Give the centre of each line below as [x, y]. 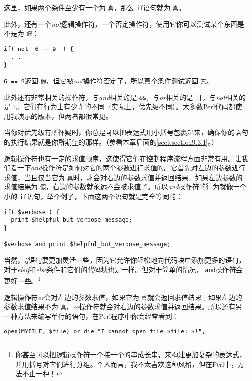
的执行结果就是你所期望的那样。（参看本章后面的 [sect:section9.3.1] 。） [111, 142]
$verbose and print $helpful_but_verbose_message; [87, 244]
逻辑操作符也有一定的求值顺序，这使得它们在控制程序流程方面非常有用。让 [123, 158]
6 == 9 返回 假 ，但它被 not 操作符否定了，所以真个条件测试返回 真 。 [109, 80]
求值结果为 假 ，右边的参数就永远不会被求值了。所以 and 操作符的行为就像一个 [125, 187]
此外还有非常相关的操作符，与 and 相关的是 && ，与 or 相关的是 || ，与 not [115, 97]
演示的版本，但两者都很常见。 [65, 116]
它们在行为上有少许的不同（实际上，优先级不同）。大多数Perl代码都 [129, 107]
